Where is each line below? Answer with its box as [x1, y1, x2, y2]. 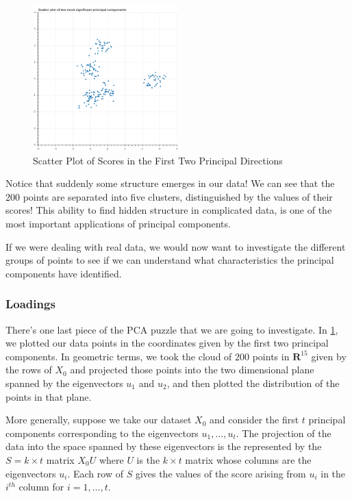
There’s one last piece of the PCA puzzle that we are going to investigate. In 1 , [5, 322, 338, 336]
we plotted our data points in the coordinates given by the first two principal [5, 336, 329, 350]
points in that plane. [5, 389, 92, 403]
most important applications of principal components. [5, 216, 231, 230]
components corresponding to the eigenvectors [5, 425, 199, 440]
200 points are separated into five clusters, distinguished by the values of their [5, 189, 333, 203]
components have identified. [5, 266, 122, 280]
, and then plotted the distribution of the [166, 375, 340, 390]
